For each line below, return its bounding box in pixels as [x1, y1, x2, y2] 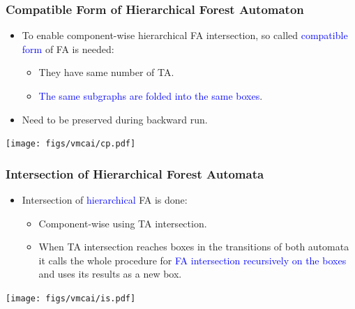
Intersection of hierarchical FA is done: [22, 193, 188, 207]
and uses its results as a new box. [38, 266, 182, 281]
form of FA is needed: [22, 41, 114, 56]
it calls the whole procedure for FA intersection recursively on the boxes [38, 253, 347, 267]
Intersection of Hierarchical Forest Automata [6, 165, 264, 182]
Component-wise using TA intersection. [38, 216, 207, 230]
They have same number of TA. [38, 65, 174, 80]
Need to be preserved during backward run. [22, 112, 208, 126]
